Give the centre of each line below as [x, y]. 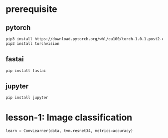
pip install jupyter [27, 98]
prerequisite [32, 9]
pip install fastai [26, 71]
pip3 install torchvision [32, 43]
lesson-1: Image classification [69, 118]
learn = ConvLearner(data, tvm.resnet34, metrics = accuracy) [70, 131]
